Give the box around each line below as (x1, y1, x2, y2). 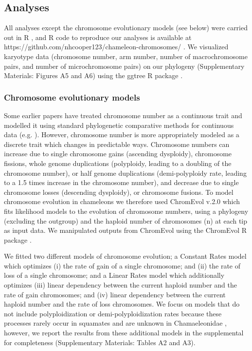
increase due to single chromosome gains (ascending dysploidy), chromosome (4, 148, 232, 159)
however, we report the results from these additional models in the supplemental (4, 328, 244, 338)
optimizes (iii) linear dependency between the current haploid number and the (4, 280, 237, 290)
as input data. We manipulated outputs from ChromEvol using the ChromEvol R (4, 225, 247, 235)
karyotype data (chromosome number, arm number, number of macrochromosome (4, 51, 248, 61)
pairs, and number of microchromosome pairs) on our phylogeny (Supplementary (4, 61, 245, 71)
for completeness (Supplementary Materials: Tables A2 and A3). (4, 337, 196, 347)
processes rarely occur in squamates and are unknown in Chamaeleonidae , (4, 318, 227, 328)
